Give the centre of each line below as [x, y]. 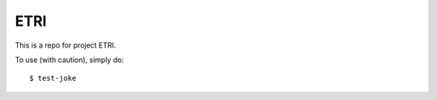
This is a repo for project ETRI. [66, 45]
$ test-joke [53, 78]
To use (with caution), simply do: [70, 60]
